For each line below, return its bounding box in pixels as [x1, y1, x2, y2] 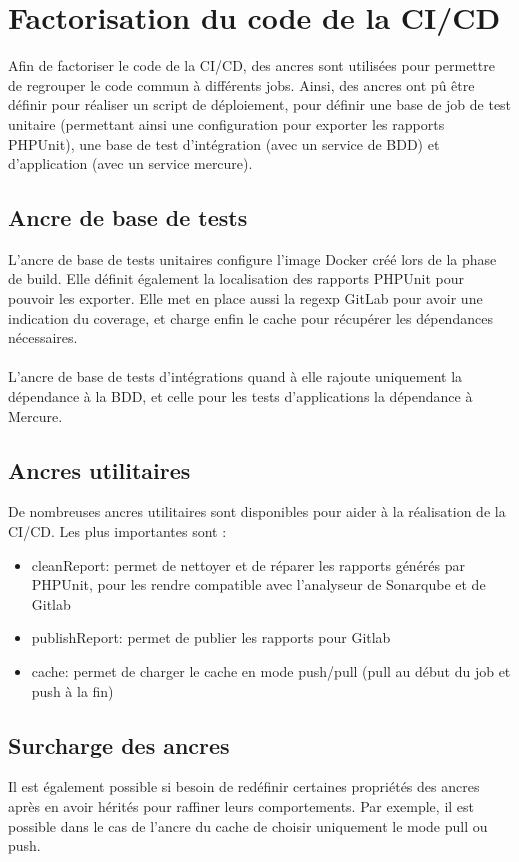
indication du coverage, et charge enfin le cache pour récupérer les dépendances [8, 307, 493, 328]
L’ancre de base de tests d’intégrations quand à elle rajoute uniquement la [8, 366, 463, 387]
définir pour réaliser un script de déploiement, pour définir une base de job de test [8, 94, 512, 115]
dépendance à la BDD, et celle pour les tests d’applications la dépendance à [8, 386, 473, 407]
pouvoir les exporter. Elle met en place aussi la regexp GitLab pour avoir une [8, 288, 483, 309]
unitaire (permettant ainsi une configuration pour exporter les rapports [8, 113, 445, 134]
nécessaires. [8, 327, 78, 348]
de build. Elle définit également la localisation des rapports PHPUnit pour [8, 268, 464, 289]
